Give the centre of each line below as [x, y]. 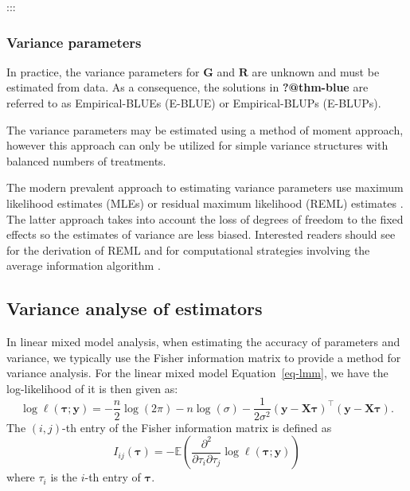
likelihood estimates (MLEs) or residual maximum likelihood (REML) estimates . [205, 203]
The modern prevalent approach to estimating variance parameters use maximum [205, 187]
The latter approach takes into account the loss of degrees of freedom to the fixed [205, 218]
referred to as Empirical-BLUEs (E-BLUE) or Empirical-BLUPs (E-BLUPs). [194, 103]
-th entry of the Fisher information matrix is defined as [197, 427]
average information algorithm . [84, 265]
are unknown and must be [316, 71]
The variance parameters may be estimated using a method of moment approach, [205, 129]
